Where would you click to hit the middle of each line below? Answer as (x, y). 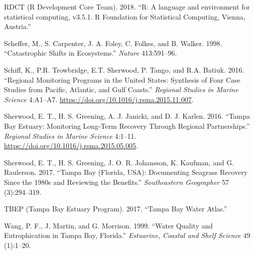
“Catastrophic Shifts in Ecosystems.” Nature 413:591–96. (90, 53)
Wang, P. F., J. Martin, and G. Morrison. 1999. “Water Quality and (108, 225)
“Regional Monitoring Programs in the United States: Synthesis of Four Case (122, 79)
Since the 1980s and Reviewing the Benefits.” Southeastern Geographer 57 (116, 182)
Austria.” (17, 26)
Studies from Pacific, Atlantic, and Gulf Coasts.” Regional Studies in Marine (121, 89)
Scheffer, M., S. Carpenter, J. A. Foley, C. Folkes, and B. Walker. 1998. (113, 43)
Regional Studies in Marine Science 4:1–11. (70, 136)
